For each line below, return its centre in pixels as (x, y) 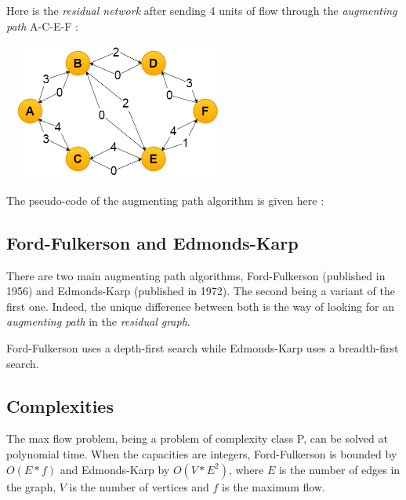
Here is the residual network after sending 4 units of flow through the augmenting (202, 10)
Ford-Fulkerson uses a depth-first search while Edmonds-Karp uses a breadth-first (203, 348)
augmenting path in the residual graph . (98, 321)
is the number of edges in (339, 469)
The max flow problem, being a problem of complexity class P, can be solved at (197, 438)
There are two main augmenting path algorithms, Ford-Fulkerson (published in (196, 275)
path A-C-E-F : (42, 26)
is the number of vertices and (139, 486)
